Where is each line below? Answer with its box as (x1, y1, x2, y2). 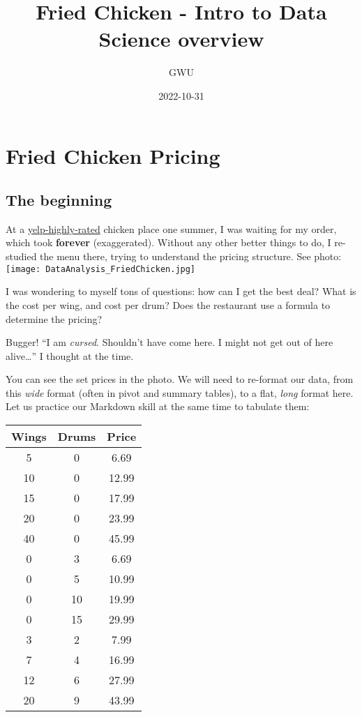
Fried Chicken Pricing (6, 141, 220, 169)
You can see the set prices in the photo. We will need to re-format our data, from (6, 372, 354, 386)
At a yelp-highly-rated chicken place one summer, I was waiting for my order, (6, 221, 337, 236)
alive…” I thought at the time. (6, 348, 134, 363)
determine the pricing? (6, 311, 103, 326)
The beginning (6, 189, 112, 211)
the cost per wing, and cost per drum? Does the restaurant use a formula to (6, 297, 331, 312)
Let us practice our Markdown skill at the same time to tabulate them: (6, 399, 310, 414)
